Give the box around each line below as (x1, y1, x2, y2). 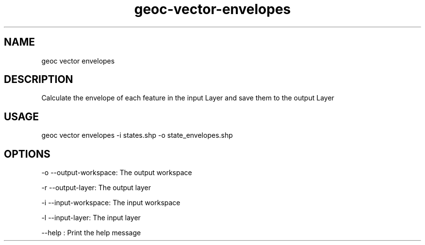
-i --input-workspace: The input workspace (41, 198, 180, 207)
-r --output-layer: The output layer (41, 183, 151, 192)
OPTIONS (4, 147, 50, 160)
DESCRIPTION (4, 73, 73, 86)
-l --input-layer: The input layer (41, 213, 141, 222)
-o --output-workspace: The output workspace (41, 168, 192, 177)
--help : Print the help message (41, 229, 141, 237)
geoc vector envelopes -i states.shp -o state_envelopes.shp (41, 131, 233, 140)
